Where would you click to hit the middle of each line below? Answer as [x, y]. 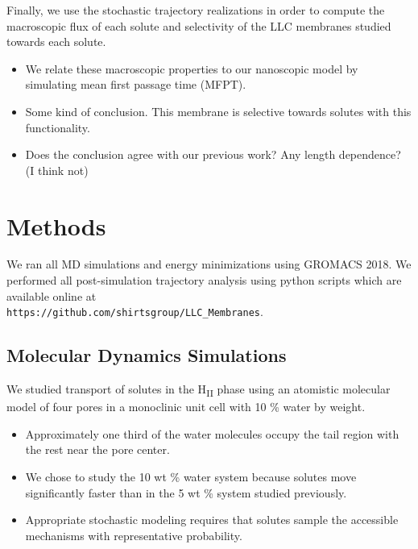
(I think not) [57, 170]
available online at [52, 295]
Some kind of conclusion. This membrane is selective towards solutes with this [218, 111]
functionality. [58, 127]
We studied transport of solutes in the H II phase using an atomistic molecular [199, 390]
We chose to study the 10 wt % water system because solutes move [191, 477]
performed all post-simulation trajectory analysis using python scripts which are [204, 280]
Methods [56, 225]
